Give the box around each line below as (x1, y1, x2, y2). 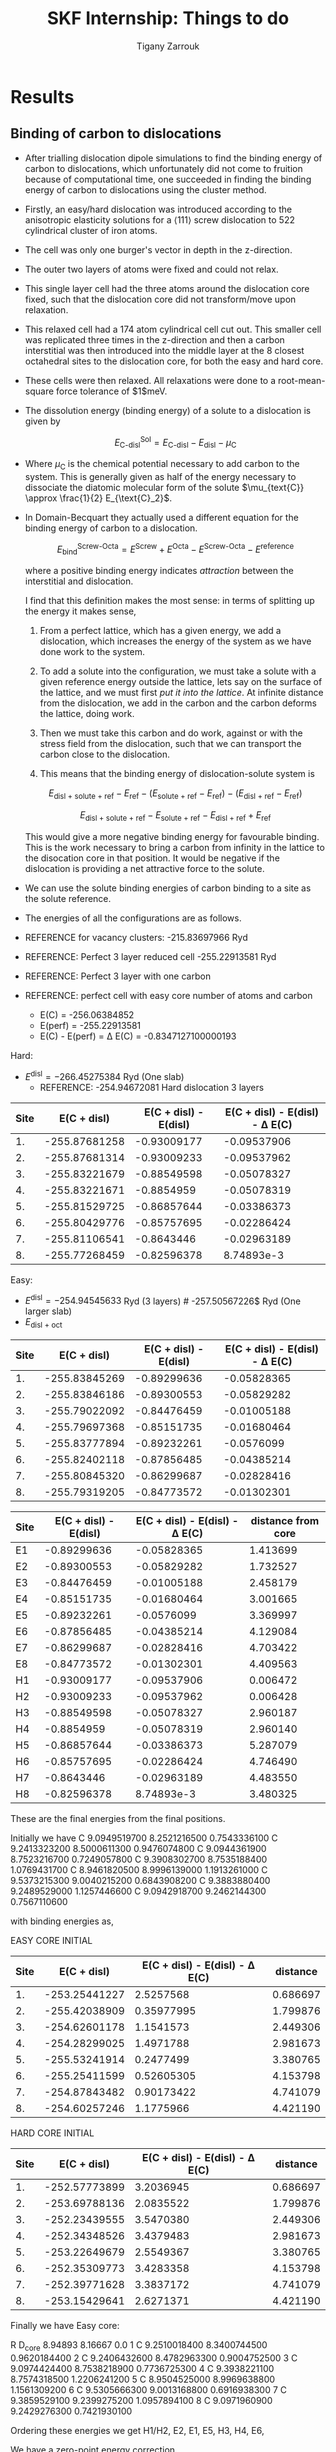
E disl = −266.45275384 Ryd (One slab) (24, 1069, 185, 1082)
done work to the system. (39, 646, 145, 658)
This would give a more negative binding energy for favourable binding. (24, 831, 320, 843)
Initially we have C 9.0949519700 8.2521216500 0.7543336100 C (10, 1832, 278, 1844)
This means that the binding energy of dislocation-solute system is (39, 768, 315, 780)
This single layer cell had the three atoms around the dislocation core (24, 282, 310, 294)
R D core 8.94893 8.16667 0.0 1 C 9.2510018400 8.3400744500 (10, 2339, 268, 2353)
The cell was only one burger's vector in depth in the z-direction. (24, 243, 293, 256)
